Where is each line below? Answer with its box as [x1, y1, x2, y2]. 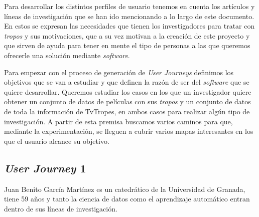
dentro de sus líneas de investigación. [4, 203, 117, 213]
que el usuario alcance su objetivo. [4, 135, 109, 146]
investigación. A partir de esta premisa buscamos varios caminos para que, [4, 116, 233, 126]
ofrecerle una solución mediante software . [4, 50, 130, 60]
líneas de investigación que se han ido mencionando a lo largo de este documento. [4, 11, 254, 21]
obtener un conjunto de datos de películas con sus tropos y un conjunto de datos [4, 96, 251, 107]
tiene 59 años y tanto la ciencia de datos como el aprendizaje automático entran [4, 193, 250, 204]
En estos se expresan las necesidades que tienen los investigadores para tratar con [4, 21, 255, 31]
